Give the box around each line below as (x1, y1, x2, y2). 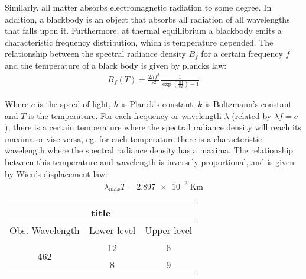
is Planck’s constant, (121, 97, 196, 110)
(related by (232, 109, 272, 121)
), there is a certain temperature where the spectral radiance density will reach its (5, 121, 301, 133)
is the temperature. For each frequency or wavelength (28, 109, 222, 121)
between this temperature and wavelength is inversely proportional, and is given (5, 155, 295, 168)
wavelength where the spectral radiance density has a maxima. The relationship (5, 144, 294, 156)
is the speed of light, (37, 97, 111, 110)
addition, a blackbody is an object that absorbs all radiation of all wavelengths (5, 12, 290, 25)
